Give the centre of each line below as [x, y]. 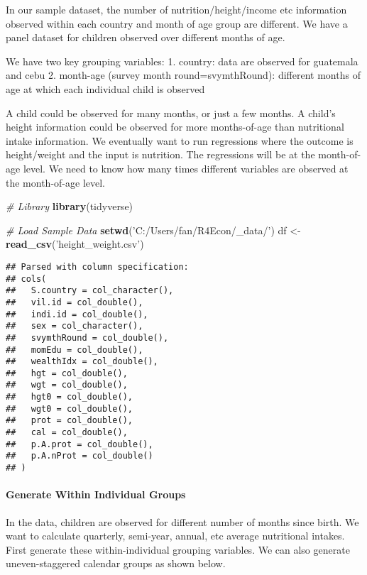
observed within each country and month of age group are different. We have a [177, 23]
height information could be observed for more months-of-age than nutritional [175, 127]
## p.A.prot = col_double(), [80, 444]
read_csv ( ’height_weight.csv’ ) [75, 244]
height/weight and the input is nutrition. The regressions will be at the [160, 154]
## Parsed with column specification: [97, 267]
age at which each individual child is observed [105, 88]
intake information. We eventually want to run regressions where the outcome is [180, 140]
